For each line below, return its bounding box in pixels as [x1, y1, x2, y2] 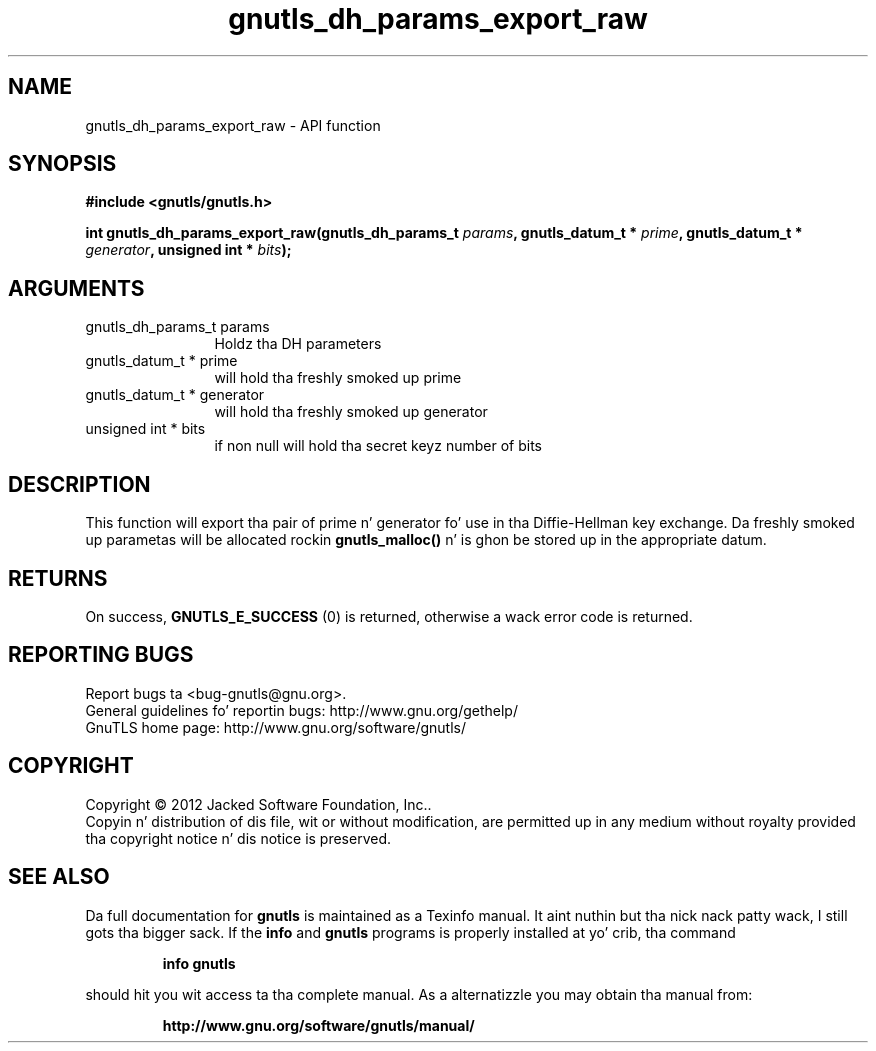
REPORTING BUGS [8, 642, 194, 668]
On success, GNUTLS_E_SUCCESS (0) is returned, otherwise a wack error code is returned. [85, 607, 693, 625]
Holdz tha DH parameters [214, 335, 382, 353]
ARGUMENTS [8, 275, 145, 301]
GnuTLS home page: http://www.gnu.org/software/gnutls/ [85, 718, 466, 736]
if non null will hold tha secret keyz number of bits [214, 437, 542, 455]
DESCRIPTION [8, 471, 151, 497]
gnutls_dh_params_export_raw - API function [85, 116, 381, 134]
